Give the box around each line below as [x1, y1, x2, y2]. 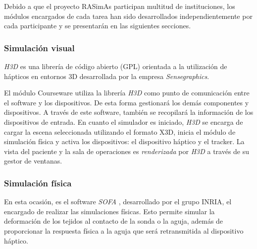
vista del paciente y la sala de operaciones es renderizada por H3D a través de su [4, 146, 250, 156]
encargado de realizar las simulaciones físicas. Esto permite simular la [4, 206, 215, 216]
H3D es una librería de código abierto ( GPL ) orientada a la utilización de [4, 61, 227, 71]
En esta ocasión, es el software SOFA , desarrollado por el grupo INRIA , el [4, 196, 232, 207]
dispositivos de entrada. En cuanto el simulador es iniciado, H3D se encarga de [4, 116, 243, 127]
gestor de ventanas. [4, 156, 62, 166]
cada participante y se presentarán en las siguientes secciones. [4, 20, 191, 31]
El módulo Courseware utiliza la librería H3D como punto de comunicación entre [4, 87, 250, 98]
